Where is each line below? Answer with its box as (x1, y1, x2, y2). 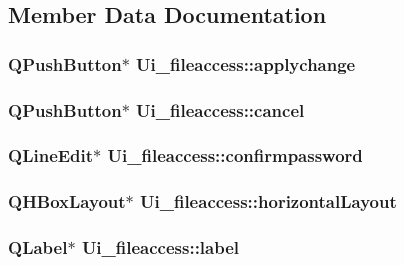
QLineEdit (8, 143, 94, 168)
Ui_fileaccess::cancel (136, 97, 305, 122)
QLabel (8, 235, 68, 260)
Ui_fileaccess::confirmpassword (107, 143, 363, 168)
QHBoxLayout (8, 189, 126, 214)
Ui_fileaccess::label (81, 235, 240, 260)
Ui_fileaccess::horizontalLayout (140, 189, 397, 214)
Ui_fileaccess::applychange (136, 51, 356, 76)
